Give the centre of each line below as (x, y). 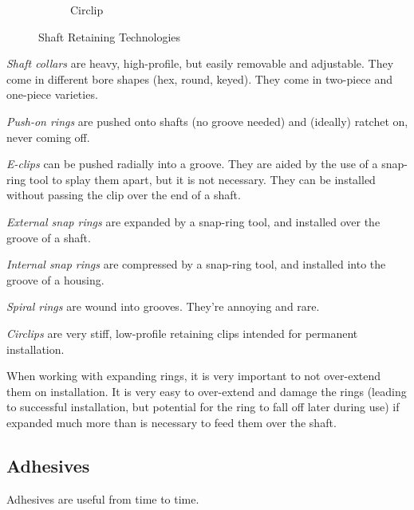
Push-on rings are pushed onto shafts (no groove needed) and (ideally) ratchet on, (207, 121)
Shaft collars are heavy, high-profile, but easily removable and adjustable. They (200, 63)
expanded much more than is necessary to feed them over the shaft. (172, 422)
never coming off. (48, 137)
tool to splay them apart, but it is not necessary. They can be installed (202, 179)
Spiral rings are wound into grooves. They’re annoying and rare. (163, 306)
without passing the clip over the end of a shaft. (124, 195)
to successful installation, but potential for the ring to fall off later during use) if (203, 407)
